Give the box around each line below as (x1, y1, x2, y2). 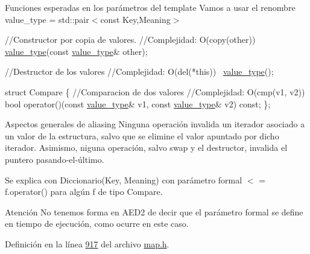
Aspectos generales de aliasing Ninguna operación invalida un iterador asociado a (5, 118, 305, 130)
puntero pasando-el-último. (5, 153, 104, 165)
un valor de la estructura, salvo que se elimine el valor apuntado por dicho (5, 129, 279, 142)
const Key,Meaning (100, 13, 171, 25)
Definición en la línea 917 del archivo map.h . (5, 237, 169, 250)
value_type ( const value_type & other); (5, 45, 148, 57)
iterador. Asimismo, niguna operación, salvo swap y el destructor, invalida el (5, 141, 288, 154)
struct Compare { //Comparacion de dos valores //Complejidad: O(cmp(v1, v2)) (5, 85, 305, 98)
